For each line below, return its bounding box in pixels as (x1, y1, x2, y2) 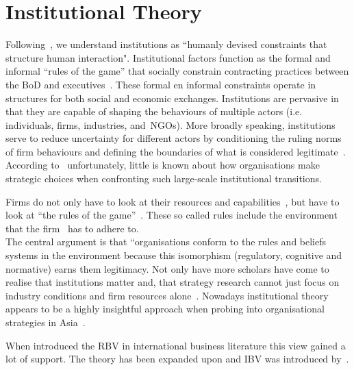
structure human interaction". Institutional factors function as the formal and (5, 50, 331, 64)
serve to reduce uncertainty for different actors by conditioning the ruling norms (5, 131, 342, 145)
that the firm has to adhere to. (5, 221, 139, 235)
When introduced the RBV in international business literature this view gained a (5, 338, 346, 352)
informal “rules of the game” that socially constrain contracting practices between (5, 64, 349, 78)
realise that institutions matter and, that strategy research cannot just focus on (5, 275, 340, 289)
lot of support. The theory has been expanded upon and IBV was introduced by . (5, 351, 349, 366)
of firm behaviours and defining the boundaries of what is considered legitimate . (5, 144, 346, 158)
